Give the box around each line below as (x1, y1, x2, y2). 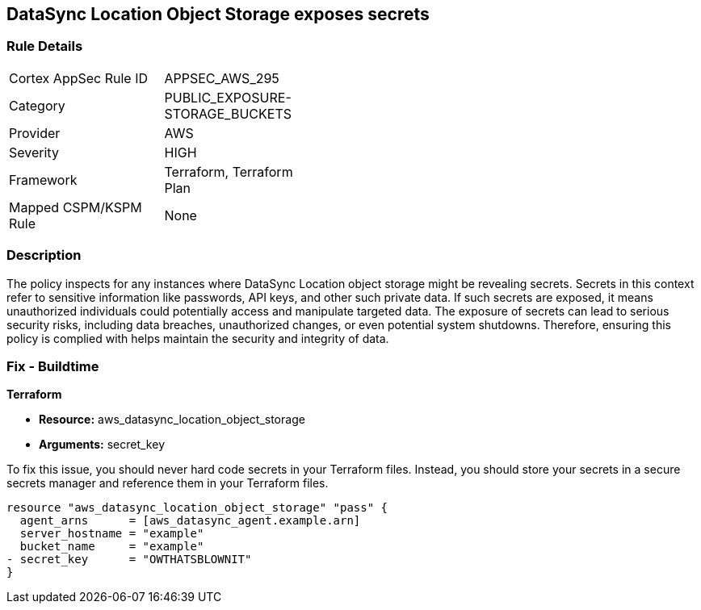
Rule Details (6, 38, 83, 55)
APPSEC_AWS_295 (164, 69, 279, 86)
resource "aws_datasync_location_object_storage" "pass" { (6, 501, 388, 515)
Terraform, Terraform (164, 163, 293, 180)
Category (9, 97, 65, 114)
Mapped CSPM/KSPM (9, 198, 142, 215)
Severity (9, 144, 59, 161)
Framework (9, 171, 78, 188)
